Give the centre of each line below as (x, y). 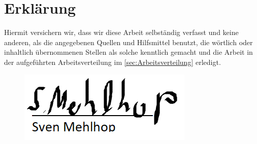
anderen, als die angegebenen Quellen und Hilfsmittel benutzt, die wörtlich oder (128, 42)
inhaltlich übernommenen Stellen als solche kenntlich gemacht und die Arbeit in (128, 52)
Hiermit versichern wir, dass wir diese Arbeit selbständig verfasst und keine (121, 32)
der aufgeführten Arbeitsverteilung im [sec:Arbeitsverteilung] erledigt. (113, 62)
